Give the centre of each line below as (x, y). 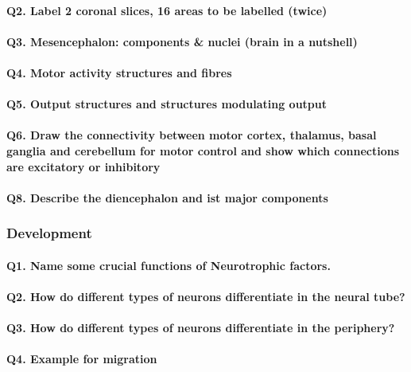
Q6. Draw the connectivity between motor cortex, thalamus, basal (192, 135)
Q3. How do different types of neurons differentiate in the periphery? (201, 328)
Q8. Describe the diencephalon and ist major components (167, 197)
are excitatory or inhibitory (83, 166)
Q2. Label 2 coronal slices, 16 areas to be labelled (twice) (167, 10)
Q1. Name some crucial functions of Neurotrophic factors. (169, 265)
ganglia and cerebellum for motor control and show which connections (203, 150)
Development (49, 233)
